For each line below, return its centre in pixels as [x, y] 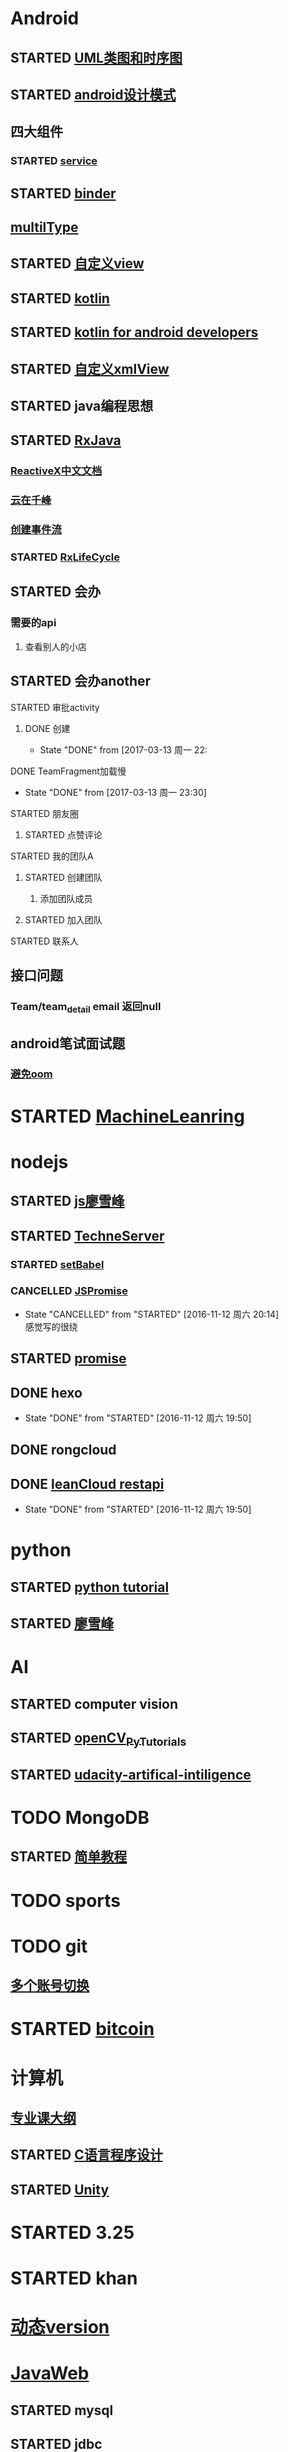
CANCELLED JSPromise [69, 1291]
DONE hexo [46, 1392]
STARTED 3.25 [72, 2232]
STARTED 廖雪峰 [62, 1623]
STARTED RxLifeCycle [65, 557]
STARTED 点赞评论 [63, 834]
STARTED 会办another [81, 681]
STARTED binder [63, 193]
